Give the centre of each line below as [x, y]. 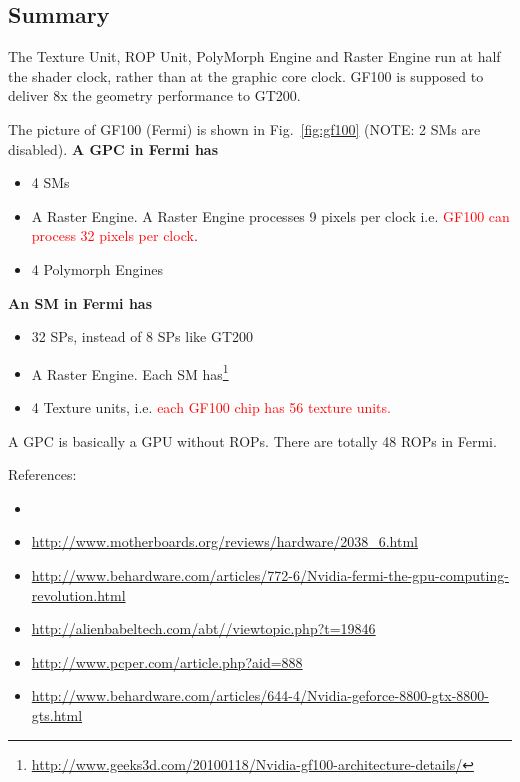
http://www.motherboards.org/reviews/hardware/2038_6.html [224, 541]
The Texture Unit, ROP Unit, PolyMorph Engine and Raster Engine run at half [254, 56]
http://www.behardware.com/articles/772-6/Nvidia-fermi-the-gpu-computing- [270, 574]
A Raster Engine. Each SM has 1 [130, 372]
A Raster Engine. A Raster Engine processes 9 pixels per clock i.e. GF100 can [270, 215]
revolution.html [78, 594]
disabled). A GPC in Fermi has [113, 148]
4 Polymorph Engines [97, 268]
